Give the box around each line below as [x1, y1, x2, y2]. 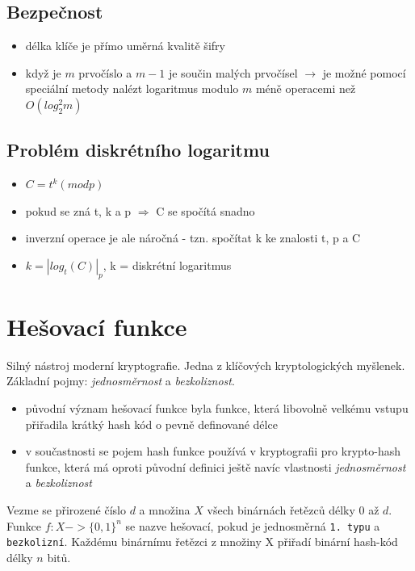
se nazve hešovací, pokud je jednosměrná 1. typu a [125, 517, 380, 534]
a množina [139, 502, 191, 519]
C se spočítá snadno [156, 202, 255, 219]
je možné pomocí [322, 64, 406, 81]
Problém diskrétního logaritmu [6, 137, 270, 162]
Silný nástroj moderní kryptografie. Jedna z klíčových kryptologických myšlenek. [6, 356, 405, 373]
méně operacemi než [255, 80, 356, 97]
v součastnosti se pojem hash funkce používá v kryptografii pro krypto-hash [25, 443, 401, 460]
